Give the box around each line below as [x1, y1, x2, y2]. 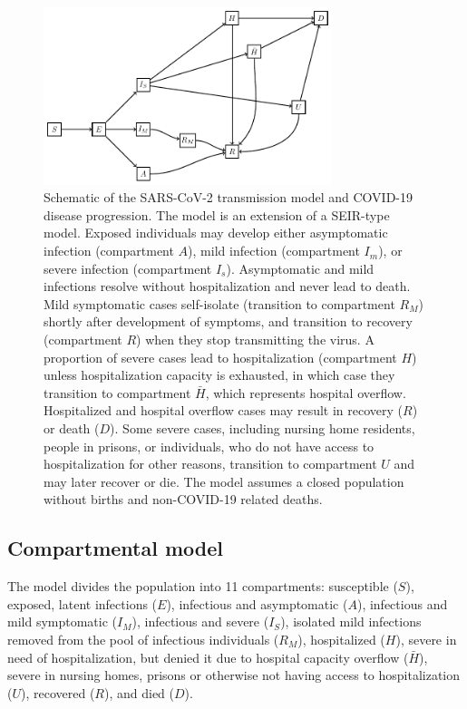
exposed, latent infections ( [7, 594, 158, 613]
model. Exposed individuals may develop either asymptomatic [44, 223, 388, 242]
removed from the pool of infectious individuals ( [7, 629, 279, 648]
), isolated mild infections [280, 612, 422, 631]
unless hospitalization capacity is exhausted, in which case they [44, 365, 395, 384]
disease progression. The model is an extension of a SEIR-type [44, 205, 390, 224]
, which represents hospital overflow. [205, 383, 406, 402]
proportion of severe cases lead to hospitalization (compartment [44, 347, 397, 366]
